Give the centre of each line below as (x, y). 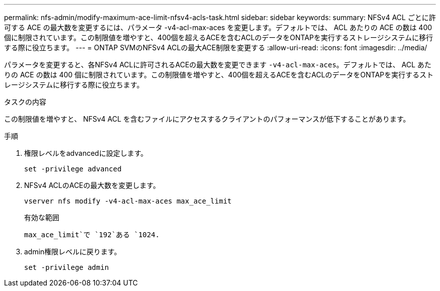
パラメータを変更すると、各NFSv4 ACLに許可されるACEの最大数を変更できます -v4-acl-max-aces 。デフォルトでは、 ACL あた (218, 65)
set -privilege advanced (73, 169)
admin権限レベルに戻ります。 (73, 252)
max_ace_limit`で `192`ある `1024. (92, 235)
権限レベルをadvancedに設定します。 (86, 153)
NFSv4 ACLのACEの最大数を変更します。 (92, 185)
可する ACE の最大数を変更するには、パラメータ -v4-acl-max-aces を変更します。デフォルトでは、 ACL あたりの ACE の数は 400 (218, 27)
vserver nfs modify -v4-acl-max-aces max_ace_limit (128, 201)
